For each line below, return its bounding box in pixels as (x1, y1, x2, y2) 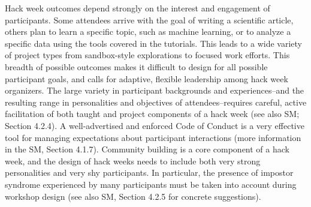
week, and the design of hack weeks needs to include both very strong (5, 154, 261, 167)
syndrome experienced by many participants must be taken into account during (5, 178, 297, 190)
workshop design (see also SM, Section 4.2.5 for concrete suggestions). (5, 190, 261, 202)
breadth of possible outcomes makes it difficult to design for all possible (5, 60, 268, 73)
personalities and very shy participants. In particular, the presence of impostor (5, 166, 294, 179)
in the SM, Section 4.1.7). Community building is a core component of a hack (5, 143, 289, 155)
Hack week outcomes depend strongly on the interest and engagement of (5, 2, 270, 14)
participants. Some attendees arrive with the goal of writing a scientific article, (5, 13, 294, 26)
